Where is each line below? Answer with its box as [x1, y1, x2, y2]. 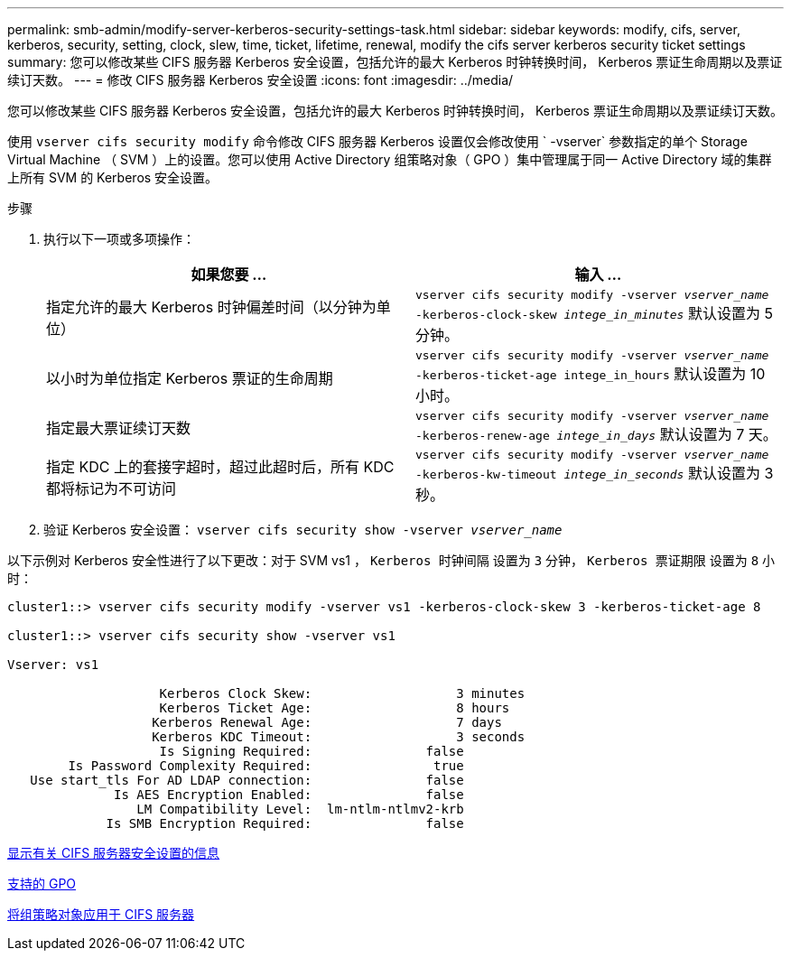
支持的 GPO [7, 876, 77, 891]
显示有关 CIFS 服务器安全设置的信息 [7, 845, 220, 860]
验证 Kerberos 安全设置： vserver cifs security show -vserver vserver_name [43, 522, 563, 537]
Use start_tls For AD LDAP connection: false [30, 773, 464, 787]
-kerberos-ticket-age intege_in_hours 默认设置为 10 [415, 365, 766, 383]
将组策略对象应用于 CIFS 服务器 [7, 907, 195, 922]
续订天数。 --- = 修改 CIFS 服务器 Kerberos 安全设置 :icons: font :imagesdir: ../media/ [7, 72, 514, 88]
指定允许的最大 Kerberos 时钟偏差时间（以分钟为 [46, 297, 377, 316]
